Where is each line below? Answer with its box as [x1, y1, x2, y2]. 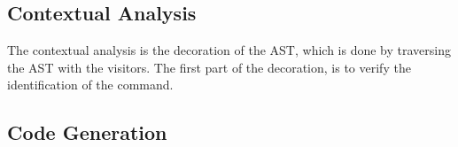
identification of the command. [7, 75, 174, 94]
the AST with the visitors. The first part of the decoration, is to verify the [7, 58, 411, 76]
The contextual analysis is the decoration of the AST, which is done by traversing [7, 41, 451, 59]
